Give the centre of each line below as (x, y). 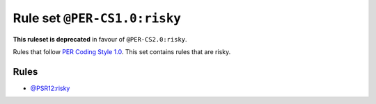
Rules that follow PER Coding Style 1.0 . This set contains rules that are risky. (122, 51)
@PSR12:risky (50, 88)
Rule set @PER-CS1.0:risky (97, 18)
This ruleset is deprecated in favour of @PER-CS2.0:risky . (100, 39)
